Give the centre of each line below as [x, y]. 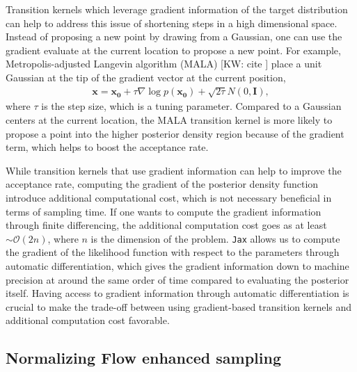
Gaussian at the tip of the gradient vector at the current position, [146, 77]
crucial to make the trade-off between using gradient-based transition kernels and [179, 306]
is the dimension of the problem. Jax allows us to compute [215, 238]
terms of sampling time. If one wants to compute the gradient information [164, 211]
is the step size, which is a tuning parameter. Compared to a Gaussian [191, 106]
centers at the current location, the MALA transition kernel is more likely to [169, 119]
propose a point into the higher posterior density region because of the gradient [175, 133]
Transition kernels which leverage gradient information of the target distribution [177, 9]
